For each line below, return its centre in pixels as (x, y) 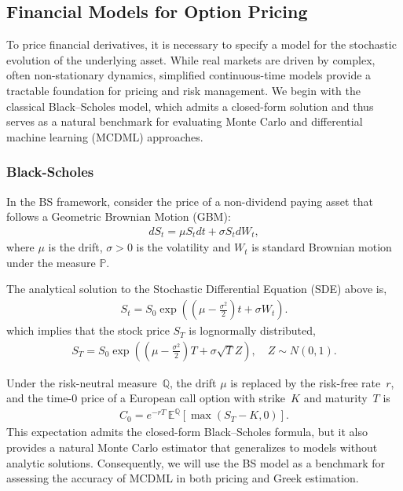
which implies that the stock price (88, 330)
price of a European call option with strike (183, 398)
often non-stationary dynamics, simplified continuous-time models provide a (189, 75)
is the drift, (75, 247)
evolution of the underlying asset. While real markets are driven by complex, (191, 59)
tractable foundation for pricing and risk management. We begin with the (184, 90)
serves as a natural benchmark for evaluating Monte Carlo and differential (185, 121)
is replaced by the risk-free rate (306, 382)
